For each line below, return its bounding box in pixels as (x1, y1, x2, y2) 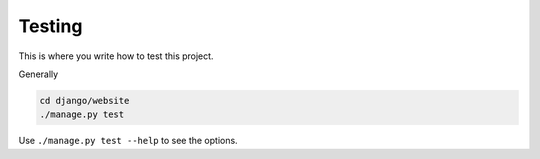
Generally (18, 68, 59, 80)
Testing (18, 15, 83, 37)
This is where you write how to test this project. (18, 50, 214, 62)
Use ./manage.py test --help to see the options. (18, 135, 239, 147)
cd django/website (39, 95, 130, 106)
